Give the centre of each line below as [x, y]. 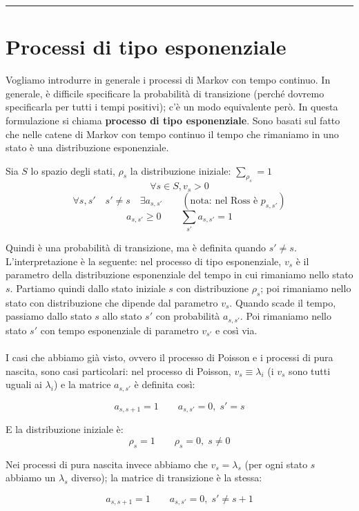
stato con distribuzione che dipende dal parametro [112, 302]
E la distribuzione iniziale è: [65, 429]
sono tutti [310, 370]
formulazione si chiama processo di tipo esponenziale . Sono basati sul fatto [173, 120]
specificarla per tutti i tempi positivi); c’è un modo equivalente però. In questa [172, 107]
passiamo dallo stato [49, 316]
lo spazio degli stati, [73, 170]
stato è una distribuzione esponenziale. [87, 147]
